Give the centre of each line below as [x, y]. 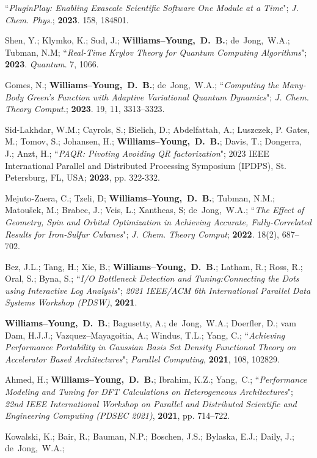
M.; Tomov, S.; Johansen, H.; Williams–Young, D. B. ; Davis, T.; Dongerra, [154, 141]
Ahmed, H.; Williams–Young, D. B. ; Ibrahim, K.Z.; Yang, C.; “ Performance [156, 379]
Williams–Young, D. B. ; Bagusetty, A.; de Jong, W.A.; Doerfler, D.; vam [151, 323]
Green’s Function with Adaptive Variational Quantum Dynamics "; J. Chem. [168, 96]
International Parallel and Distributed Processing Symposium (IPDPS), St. [146, 165]
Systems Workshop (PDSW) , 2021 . [71, 302]
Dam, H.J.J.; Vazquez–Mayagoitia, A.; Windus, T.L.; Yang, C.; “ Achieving [145, 335]
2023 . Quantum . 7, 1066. [52, 64]
